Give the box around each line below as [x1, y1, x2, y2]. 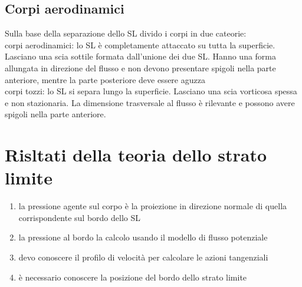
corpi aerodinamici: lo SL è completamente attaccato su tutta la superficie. [5, 38, 275, 51]
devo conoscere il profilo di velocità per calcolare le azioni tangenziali [18, 251, 268, 263]
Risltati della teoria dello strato [5, 143, 267, 167]
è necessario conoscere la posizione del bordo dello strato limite [18, 270, 247, 283]
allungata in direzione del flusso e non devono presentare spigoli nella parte [5, 61, 276, 74]
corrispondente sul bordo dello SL [18, 211, 141, 223]
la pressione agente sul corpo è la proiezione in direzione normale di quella [18, 200, 287, 212]
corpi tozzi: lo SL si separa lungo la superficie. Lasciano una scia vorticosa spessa [5, 85, 297, 97]
